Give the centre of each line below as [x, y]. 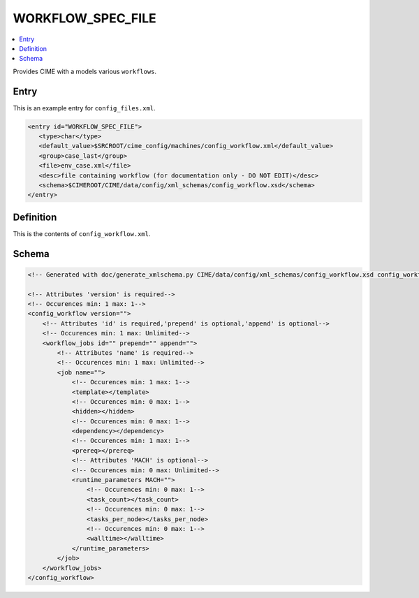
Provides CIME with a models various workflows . [85, 71]
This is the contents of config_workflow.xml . [82, 233]
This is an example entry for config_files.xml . [84, 108]
